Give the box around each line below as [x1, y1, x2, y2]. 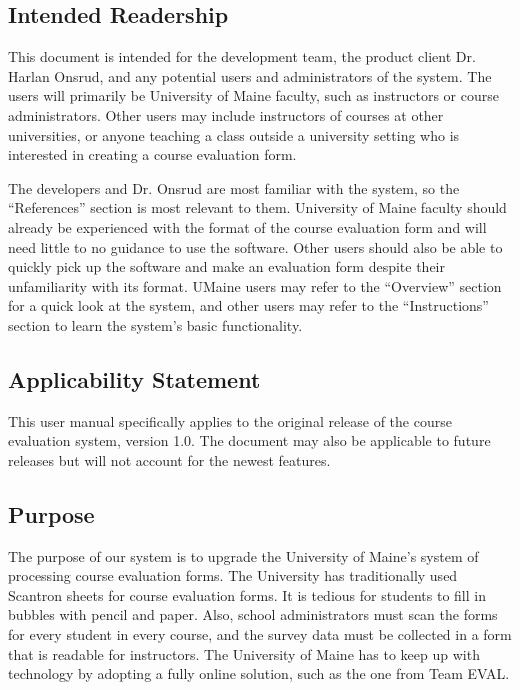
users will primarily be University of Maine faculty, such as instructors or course [8, 85, 499, 106]
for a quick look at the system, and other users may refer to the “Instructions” [8, 295, 489, 316]
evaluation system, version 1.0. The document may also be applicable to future [8, 430, 491, 451]
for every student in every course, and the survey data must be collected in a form [8, 624, 512, 645]
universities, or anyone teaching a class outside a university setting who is [8, 124, 460, 145]
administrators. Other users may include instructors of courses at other [8, 104, 444, 125]
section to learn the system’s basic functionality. [8, 314, 303, 335]
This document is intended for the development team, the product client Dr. [8, 46, 476, 67]
